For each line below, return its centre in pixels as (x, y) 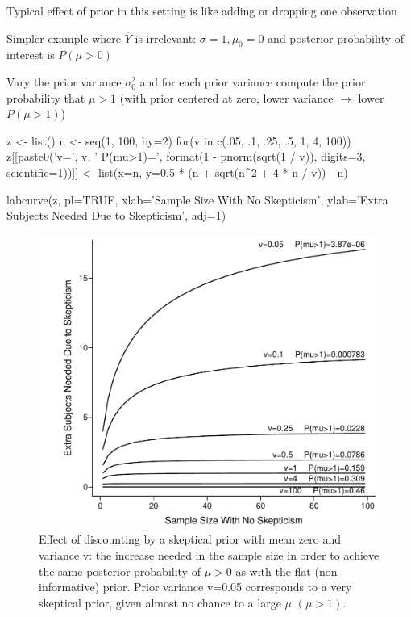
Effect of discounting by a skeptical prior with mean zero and (190, 539)
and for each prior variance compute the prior (253, 81)
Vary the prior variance (64, 81)
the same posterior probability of (120, 571)
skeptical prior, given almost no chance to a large (160, 602)
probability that (46, 97)
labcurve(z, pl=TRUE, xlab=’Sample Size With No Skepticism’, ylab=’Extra (197, 199)
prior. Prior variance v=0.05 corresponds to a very (227, 587)
